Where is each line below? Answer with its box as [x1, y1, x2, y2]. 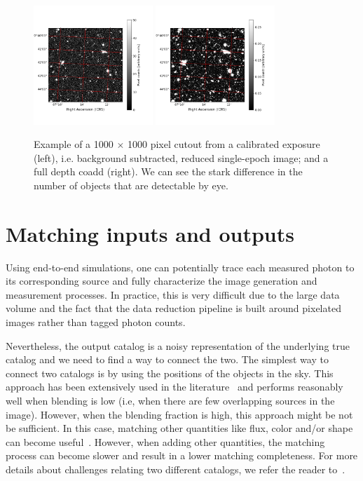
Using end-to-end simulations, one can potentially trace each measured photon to [6, 259, 355, 274]
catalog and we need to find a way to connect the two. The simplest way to [6, 352, 329, 367]
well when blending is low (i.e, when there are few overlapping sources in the [6, 393, 335, 408]
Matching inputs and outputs [6, 219, 294, 248]
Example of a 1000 [34, 137, 114, 151]
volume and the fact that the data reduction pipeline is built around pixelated [6, 301, 341, 316]
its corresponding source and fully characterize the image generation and [6, 273, 317, 288]
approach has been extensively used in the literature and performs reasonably [6, 379, 343, 394]
